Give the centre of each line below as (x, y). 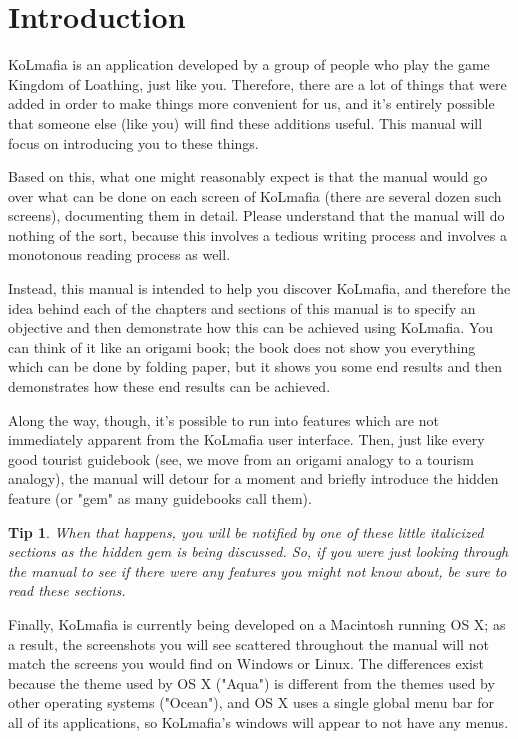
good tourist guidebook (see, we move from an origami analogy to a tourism (241, 458)
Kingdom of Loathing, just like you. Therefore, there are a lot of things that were (257, 83)
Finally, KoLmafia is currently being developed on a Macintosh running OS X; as (257, 623)
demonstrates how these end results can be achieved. (169, 386)
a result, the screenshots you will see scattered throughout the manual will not (248, 643)
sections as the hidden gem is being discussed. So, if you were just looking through (258, 551)
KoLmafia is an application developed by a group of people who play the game (249, 64)
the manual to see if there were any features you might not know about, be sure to (257, 570)
